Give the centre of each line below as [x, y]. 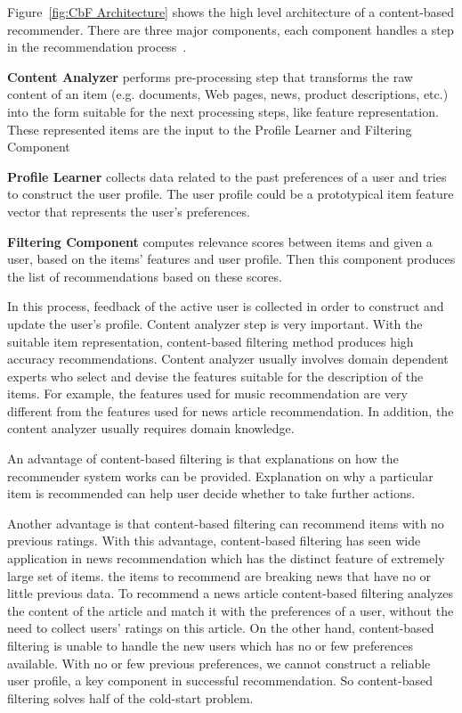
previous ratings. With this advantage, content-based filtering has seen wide [214, 541]
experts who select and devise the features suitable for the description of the [215, 376]
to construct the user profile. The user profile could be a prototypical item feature [231, 194]
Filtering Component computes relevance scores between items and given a [220, 241]
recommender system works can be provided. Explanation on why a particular [220, 475]
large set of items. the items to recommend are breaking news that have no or [219, 575]
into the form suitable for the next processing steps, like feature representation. [223, 111]
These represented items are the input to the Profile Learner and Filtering [210, 129]
